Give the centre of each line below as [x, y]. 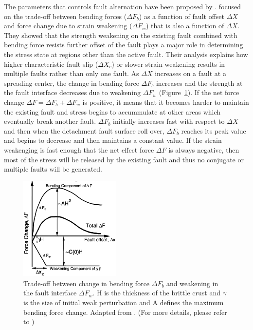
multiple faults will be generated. [53, 169]
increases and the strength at [199, 83]
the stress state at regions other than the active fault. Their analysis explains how [126, 54]
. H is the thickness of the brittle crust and [156, 293]
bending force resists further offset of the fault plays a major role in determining [124, 45]
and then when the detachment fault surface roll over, [84, 130]
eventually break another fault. [50, 121]
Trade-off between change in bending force [87, 283]
